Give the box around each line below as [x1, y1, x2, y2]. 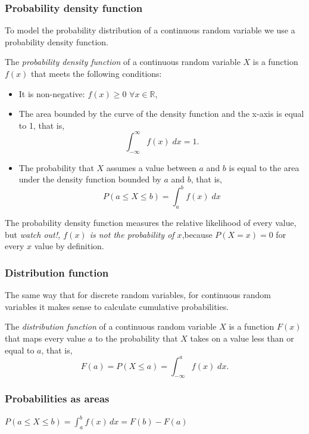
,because [182, 228, 213, 240]
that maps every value [5, 331, 86, 344]
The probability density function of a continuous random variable [5, 55, 241, 68]
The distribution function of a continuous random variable [5, 320, 217, 333]
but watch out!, [5, 228, 61, 240]
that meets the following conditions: [31, 67, 162, 79]
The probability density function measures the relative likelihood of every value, [5, 216, 296, 229]
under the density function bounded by [18, 173, 161, 185]
